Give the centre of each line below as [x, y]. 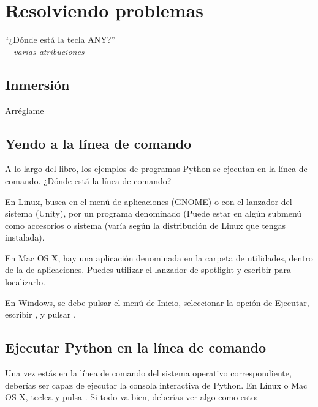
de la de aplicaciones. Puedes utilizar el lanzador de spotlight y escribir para [148, 270]
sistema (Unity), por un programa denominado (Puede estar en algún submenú [153, 213]
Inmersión [37, 84]
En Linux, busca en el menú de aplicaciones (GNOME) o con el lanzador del [149, 201]
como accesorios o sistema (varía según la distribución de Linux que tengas [146, 225]
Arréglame [25, 110]
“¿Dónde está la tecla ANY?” [60, 39]
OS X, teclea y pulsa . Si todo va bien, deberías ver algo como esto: [131, 397]
